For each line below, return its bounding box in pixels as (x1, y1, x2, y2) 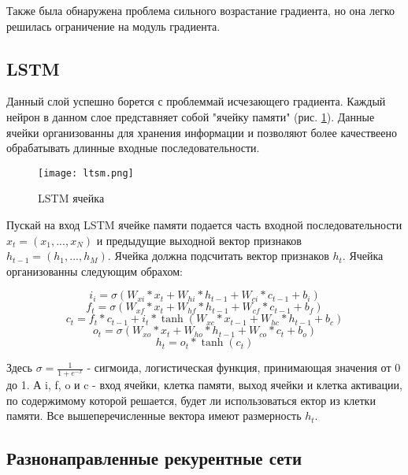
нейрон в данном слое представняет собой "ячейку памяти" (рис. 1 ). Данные (6, 108, 375, 124)
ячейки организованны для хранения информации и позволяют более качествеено (6, 124, 398, 140)
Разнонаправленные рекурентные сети (6, 446, 302, 470)
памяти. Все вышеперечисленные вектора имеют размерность (6, 407, 302, 424)
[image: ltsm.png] (38, 167, 134, 179)
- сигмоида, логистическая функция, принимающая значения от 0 (87, 359, 401, 376)
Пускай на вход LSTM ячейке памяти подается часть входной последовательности (6, 217, 402, 233)
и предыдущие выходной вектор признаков (96, 232, 302, 248)
